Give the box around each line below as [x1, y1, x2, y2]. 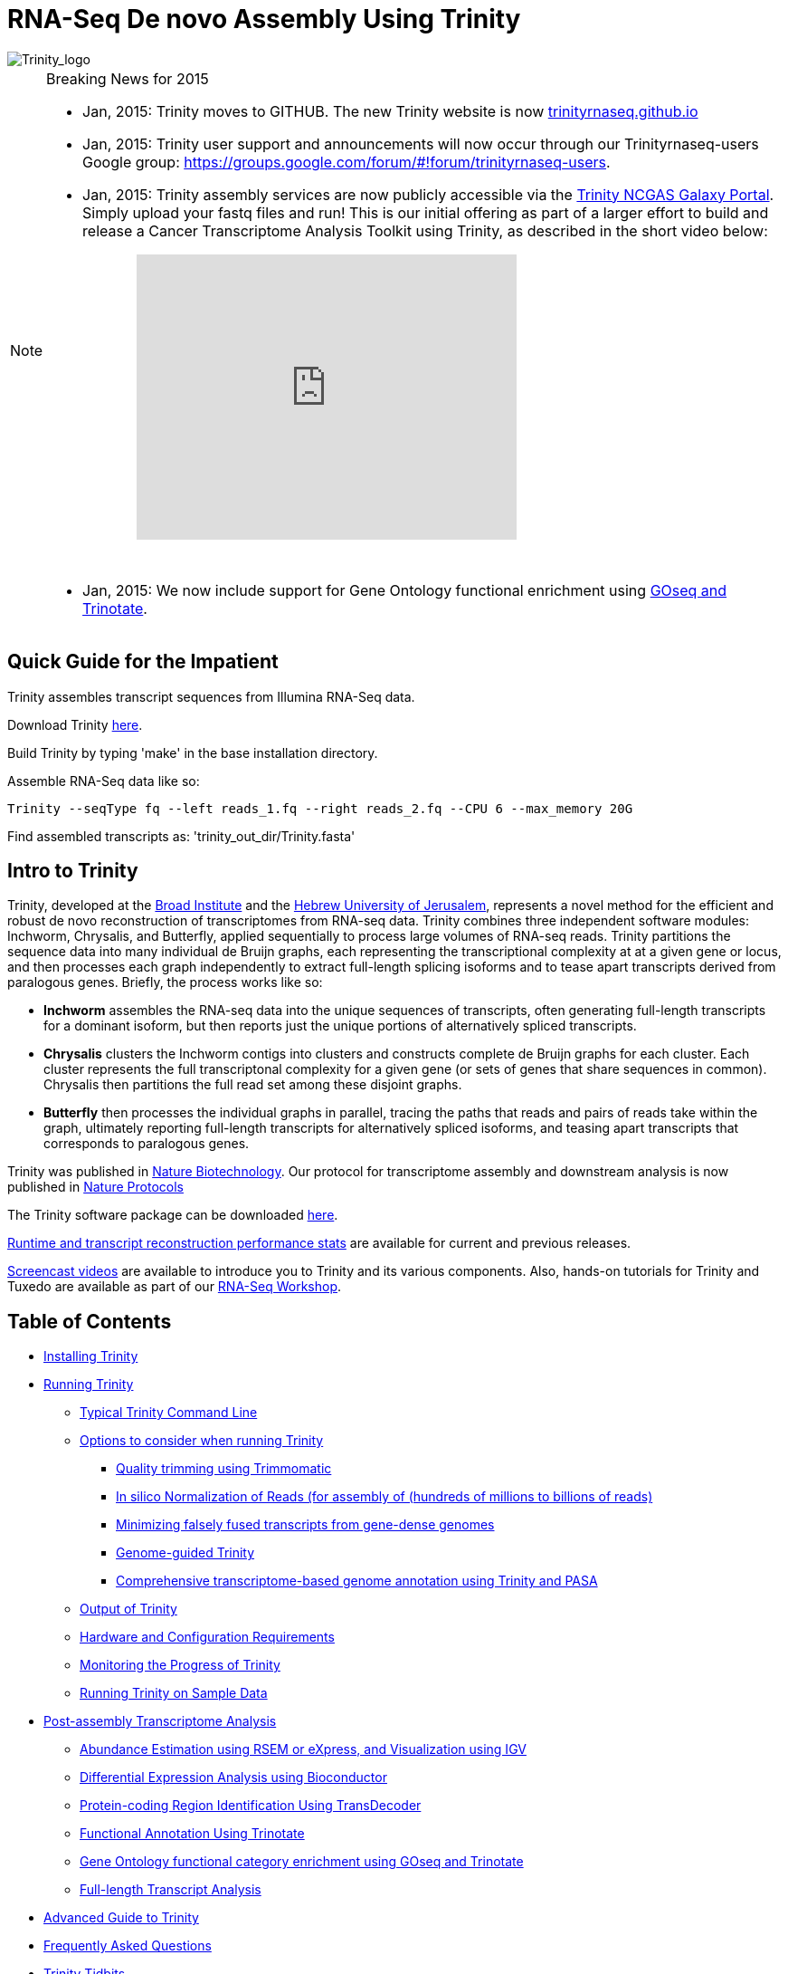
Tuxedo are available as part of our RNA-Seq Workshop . [7, 1279, 342, 1295]
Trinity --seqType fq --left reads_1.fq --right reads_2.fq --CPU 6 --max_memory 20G [7, 800, 633, 816]
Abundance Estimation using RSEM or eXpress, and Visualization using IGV [80, 1741, 527, 1758]
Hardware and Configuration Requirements [80, 1629, 335, 1645]
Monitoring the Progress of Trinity [80, 1657, 280, 1673]
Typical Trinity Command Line [80, 1404, 258, 1421]
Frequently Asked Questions [43, 1938, 212, 1954]
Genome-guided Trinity [116, 1545, 255, 1561]
